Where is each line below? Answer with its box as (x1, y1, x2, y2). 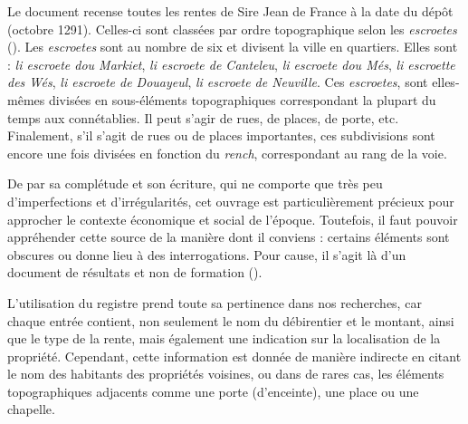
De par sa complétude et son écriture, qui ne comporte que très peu (7, 174, 383, 193)
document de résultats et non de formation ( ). (7, 263, 263, 282)
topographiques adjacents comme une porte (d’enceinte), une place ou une (7, 381, 419, 400)
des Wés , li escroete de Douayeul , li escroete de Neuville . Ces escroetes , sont (7, 72, 428, 92)
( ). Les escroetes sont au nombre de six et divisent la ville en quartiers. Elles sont (7, 37, 458, 56)
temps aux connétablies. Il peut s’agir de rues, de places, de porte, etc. (7, 108, 399, 127)
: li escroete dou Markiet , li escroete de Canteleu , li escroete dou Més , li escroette (7, 54, 455, 73)
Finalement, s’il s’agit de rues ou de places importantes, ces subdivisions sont (7, 126, 435, 145)
